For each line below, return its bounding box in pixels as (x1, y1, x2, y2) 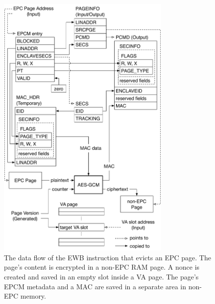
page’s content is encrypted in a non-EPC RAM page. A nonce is (4, 262, 200, 272)
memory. (20, 291, 46, 301)
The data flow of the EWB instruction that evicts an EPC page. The (4, 252, 211, 262)
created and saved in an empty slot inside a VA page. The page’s (4, 272, 199, 281)
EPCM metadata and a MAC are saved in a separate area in (4, 281, 187, 291)
